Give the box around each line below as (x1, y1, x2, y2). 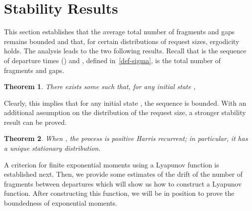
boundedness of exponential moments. (4, 198, 118, 208)
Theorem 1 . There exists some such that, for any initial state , (4, 81, 196, 92)
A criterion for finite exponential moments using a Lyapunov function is (4, 159, 219, 169)
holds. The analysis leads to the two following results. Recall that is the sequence (4, 46, 247, 56)
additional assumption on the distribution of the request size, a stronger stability (4, 107, 246, 117)
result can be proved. (4, 117, 67, 127)
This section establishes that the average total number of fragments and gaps (4, 26, 235, 37)
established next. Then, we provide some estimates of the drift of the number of (4, 169, 243, 179)
